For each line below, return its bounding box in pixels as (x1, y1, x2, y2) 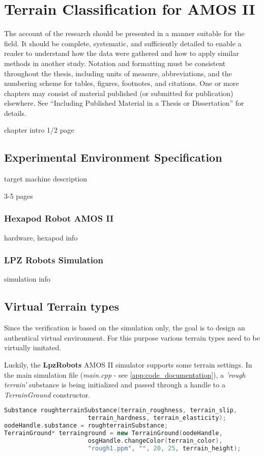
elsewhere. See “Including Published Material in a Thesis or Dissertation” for (4, 98, 244, 108)
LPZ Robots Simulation (4, 254, 103, 266)
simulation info (4, 273, 51, 284)
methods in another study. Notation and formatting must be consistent (4, 57, 226, 68)
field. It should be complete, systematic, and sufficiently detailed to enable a (4, 38, 242, 48)
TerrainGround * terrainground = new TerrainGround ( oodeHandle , (4, 430, 223, 437)
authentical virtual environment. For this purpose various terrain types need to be (4, 332, 260, 343)
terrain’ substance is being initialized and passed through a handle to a (4, 379, 225, 390)
